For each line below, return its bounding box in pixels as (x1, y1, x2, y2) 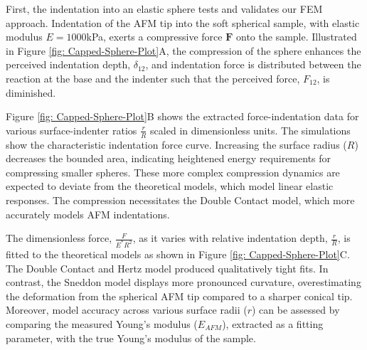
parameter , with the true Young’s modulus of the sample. (6, 330, 256, 345)
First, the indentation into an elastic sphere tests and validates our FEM (6, 1, 323, 16)
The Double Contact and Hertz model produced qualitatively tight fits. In (6, 260, 329, 275)
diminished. (6, 85, 56, 100)
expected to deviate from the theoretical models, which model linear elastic (6, 179, 334, 193)
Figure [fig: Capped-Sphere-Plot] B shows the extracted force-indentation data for (6, 109, 359, 124)
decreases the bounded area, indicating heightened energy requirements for (6, 151, 331, 166)
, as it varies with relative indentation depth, (132, 230, 328, 245)
